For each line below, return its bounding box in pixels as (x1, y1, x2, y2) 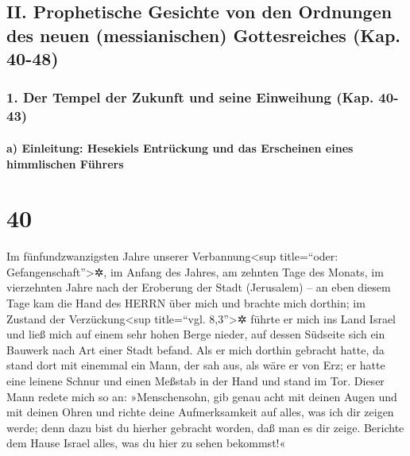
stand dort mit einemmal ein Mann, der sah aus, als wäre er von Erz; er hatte (6, 357, 385, 373)
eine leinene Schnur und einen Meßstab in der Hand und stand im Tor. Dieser (6, 372, 385, 388)
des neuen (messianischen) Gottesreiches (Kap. (6, 22, 401, 47)
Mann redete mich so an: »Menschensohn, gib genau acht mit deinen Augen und (6, 388, 397, 404)
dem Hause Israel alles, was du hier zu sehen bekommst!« (6, 435, 286, 451)
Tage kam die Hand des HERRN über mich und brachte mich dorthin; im (6, 295, 366, 311)
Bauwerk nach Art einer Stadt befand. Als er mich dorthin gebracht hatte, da (6, 341, 385, 357)
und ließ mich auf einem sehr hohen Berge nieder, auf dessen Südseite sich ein (6, 326, 385, 342)
